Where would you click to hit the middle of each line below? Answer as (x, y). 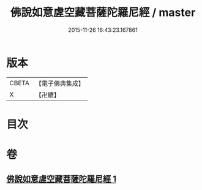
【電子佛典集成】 (60, 83)
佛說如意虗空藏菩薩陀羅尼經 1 (62, 179)
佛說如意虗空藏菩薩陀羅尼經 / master (103, 13)
